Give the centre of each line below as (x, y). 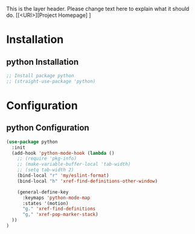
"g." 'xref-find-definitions (59, 209)
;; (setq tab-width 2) (46, 170)
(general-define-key (43, 192)
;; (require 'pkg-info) (47, 159)
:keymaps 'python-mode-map (56, 198)
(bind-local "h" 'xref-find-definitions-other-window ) (88, 181)
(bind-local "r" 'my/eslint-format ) (63, 175)
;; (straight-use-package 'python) (51, 81)
